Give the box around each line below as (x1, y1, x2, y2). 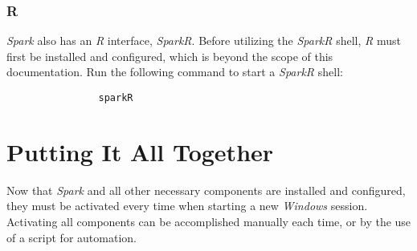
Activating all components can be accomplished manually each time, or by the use (6, 213, 411, 229)
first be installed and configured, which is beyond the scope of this (6, 47, 333, 64)
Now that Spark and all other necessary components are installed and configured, (6, 181, 406, 198)
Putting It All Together (6, 135, 274, 168)
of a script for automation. (6, 229, 137, 245)
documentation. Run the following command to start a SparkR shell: (6, 63, 343, 80)
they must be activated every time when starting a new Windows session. (6, 197, 368, 214)
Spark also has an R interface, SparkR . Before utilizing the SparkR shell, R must (6, 32, 401, 49)
